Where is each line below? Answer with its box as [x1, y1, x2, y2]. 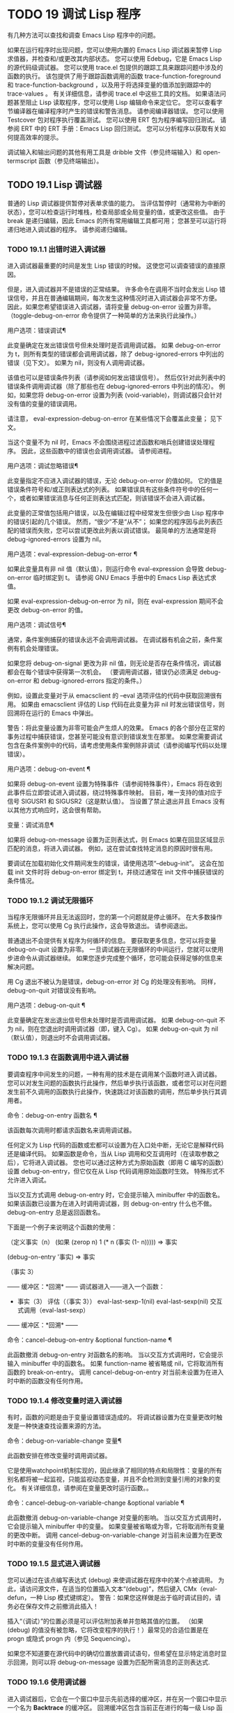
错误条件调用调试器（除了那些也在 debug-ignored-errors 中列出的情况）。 [7, 382, 218, 391]
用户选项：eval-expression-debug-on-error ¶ [7, 550, 138, 558]
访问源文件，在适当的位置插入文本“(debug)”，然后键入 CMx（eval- [25, 1584, 218, 1593]
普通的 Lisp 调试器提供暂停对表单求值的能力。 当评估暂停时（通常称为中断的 [7, 198, 226, 207]
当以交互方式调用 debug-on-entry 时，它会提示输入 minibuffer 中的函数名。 [7, 1190, 224, 1199]
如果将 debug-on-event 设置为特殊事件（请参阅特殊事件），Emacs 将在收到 [7, 780, 222, 788]
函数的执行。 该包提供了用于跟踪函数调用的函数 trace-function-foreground [7, 71, 221, 80]
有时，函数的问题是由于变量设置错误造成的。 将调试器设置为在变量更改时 [7, 1412, 217, 1421]
